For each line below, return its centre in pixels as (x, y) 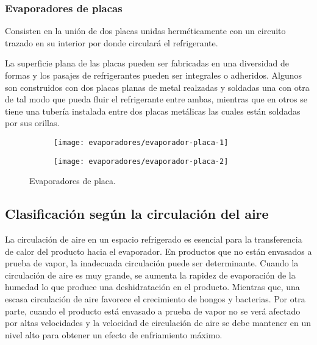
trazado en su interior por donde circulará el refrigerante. (112, 42)
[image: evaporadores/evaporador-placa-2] (141, 161)
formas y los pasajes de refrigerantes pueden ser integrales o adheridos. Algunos (154, 75)
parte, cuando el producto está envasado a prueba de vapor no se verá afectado (153, 311)
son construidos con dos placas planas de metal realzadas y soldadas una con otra (157, 87)
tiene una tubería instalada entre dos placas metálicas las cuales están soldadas (153, 111)
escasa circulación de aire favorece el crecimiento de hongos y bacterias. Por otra (155, 299)
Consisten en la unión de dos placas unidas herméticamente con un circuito (145, 31)
